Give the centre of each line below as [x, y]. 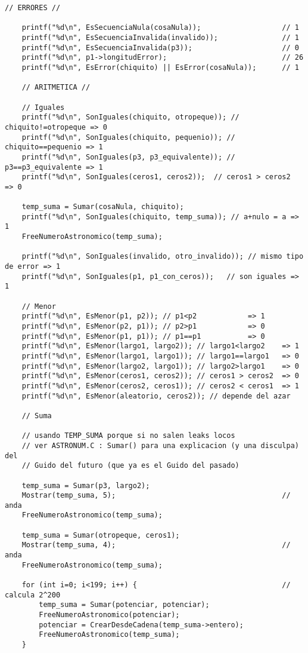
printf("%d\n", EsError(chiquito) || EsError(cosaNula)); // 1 [160, 67]
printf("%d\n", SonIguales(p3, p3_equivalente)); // [128, 157]
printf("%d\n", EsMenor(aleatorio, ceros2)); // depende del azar [156, 396]
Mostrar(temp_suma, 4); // [156, 545]
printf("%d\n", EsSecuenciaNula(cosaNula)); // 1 [160, 28]
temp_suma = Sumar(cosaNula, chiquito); [103, 207]
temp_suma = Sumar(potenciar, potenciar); [124, 605]
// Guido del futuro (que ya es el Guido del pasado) [130, 466]
